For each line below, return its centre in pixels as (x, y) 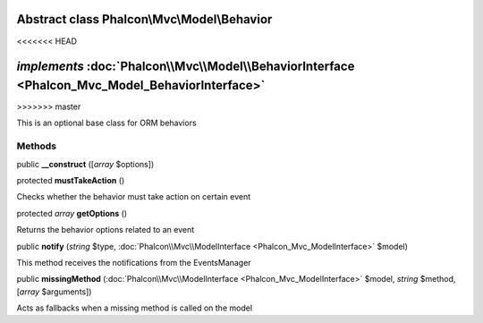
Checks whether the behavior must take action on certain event (134, 197)
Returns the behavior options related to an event (106, 230)
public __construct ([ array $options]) (85, 164)
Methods (37, 146)
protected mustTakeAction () (71, 180)
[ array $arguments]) (54, 292)
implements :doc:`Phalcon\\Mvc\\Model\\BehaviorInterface (186, 67)
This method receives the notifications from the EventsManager (134, 262)
